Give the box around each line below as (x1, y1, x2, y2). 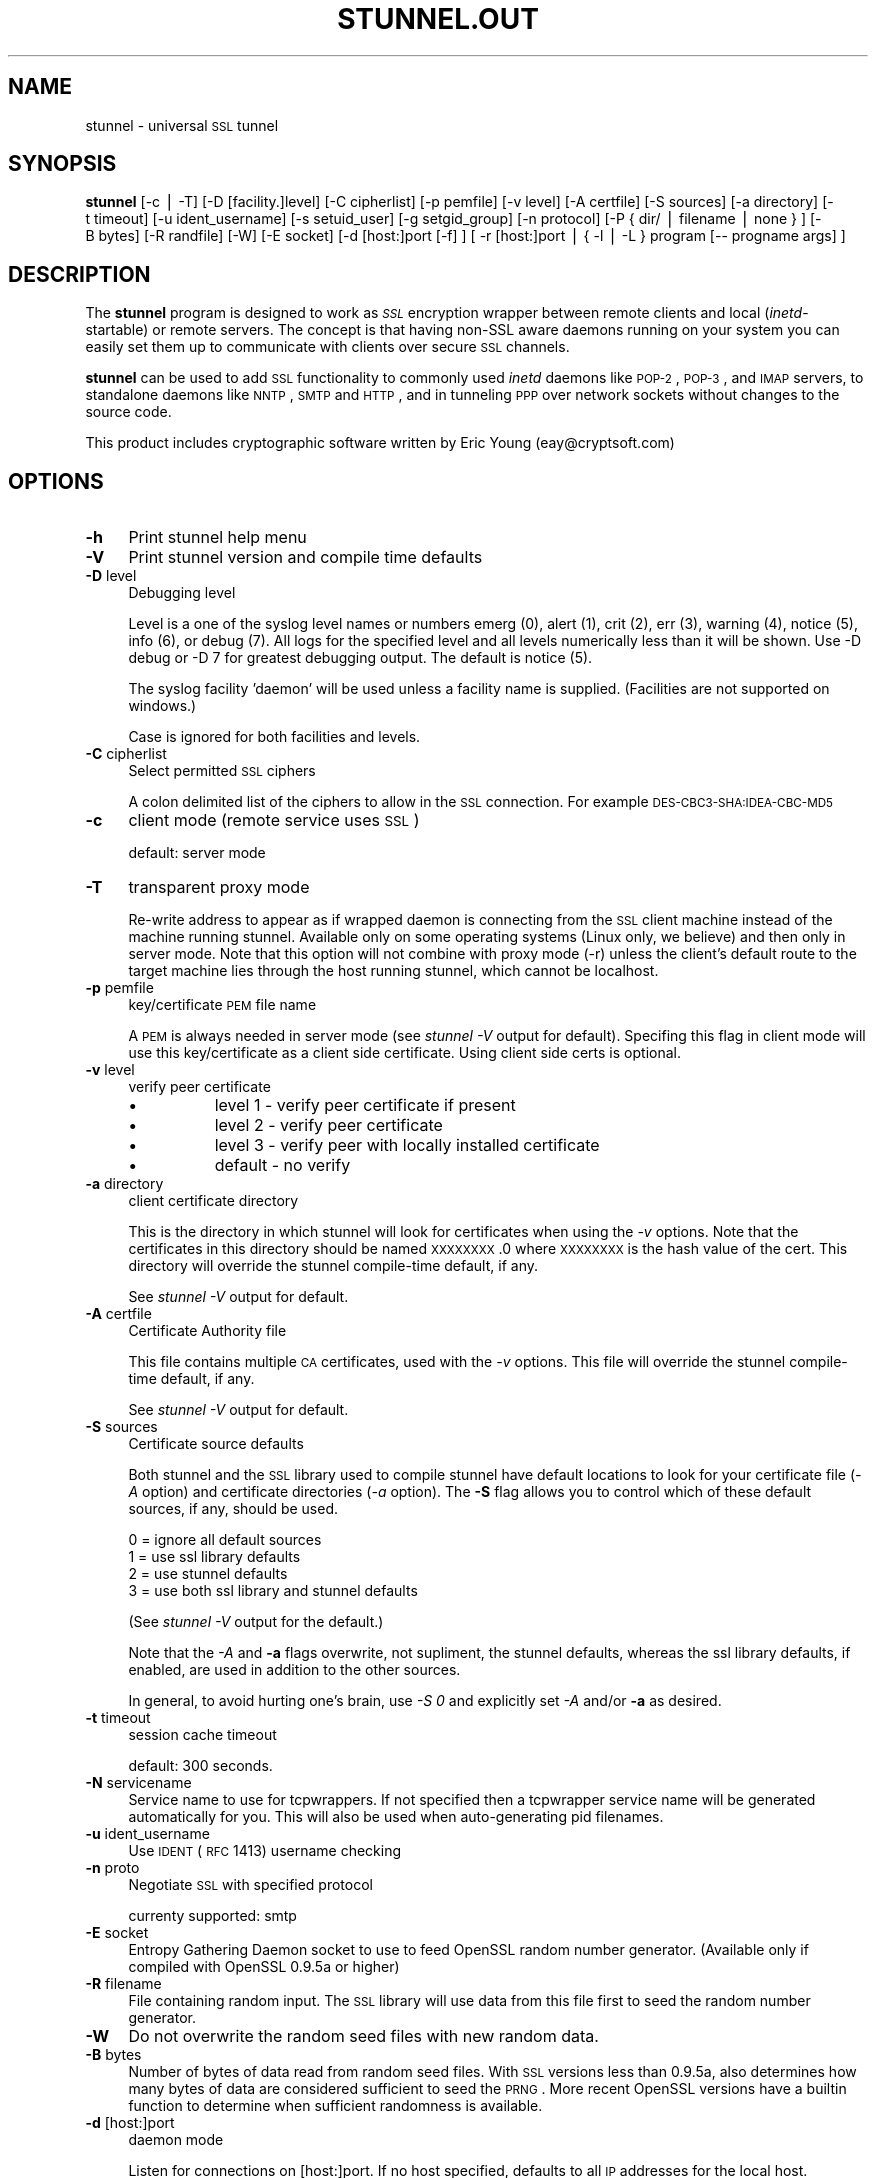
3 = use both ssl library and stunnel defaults (128, 1582, 418, 1600)
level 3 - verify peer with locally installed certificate (214, 1135, 600, 1156)
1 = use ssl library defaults (128, 1548, 301, 1566)
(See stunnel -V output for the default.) (128, 1613, 384, 1631)
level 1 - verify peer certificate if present (214, 1095, 516, 1116)
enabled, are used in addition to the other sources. (128, 1661, 461, 1679)
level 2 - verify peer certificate (214, 1115, 443, 1136)
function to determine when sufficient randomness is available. (128, 2097, 543, 2115)
